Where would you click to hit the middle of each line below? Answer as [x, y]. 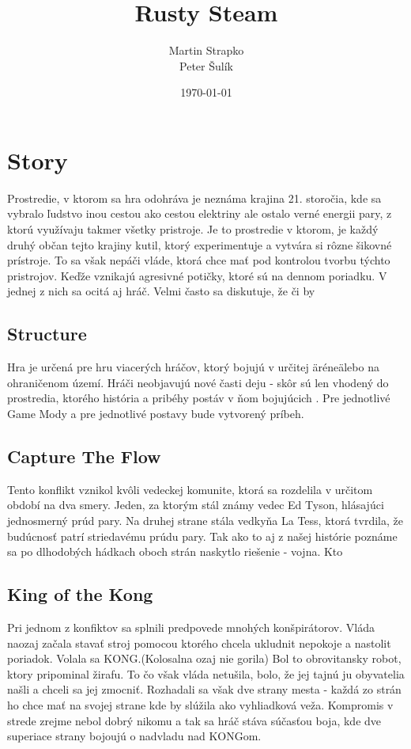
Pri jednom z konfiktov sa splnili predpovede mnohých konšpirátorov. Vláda [191, 627]
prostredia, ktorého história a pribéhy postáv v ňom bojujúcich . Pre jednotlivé [199, 398]
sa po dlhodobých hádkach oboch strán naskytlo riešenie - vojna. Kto [175, 551]
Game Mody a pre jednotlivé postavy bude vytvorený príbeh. [156, 413]
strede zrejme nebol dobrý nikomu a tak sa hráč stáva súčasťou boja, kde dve [194, 720]
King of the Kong [80, 594]
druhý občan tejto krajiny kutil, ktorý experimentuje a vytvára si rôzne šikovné [200, 244]
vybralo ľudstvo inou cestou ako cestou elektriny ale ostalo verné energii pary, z [200, 213]
